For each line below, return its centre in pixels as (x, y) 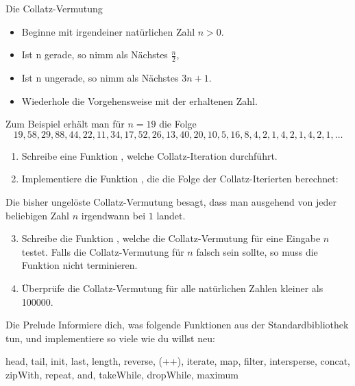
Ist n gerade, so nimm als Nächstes (95, 55)
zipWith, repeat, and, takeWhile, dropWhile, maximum (122, 374)
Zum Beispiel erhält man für (65, 124)
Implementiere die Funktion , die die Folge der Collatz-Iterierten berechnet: (180, 179)
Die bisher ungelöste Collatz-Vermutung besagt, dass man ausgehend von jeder (171, 201)
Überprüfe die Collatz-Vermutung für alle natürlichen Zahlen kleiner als (172, 288)
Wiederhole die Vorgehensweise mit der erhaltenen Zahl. (139, 100)
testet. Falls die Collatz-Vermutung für (103, 251)
